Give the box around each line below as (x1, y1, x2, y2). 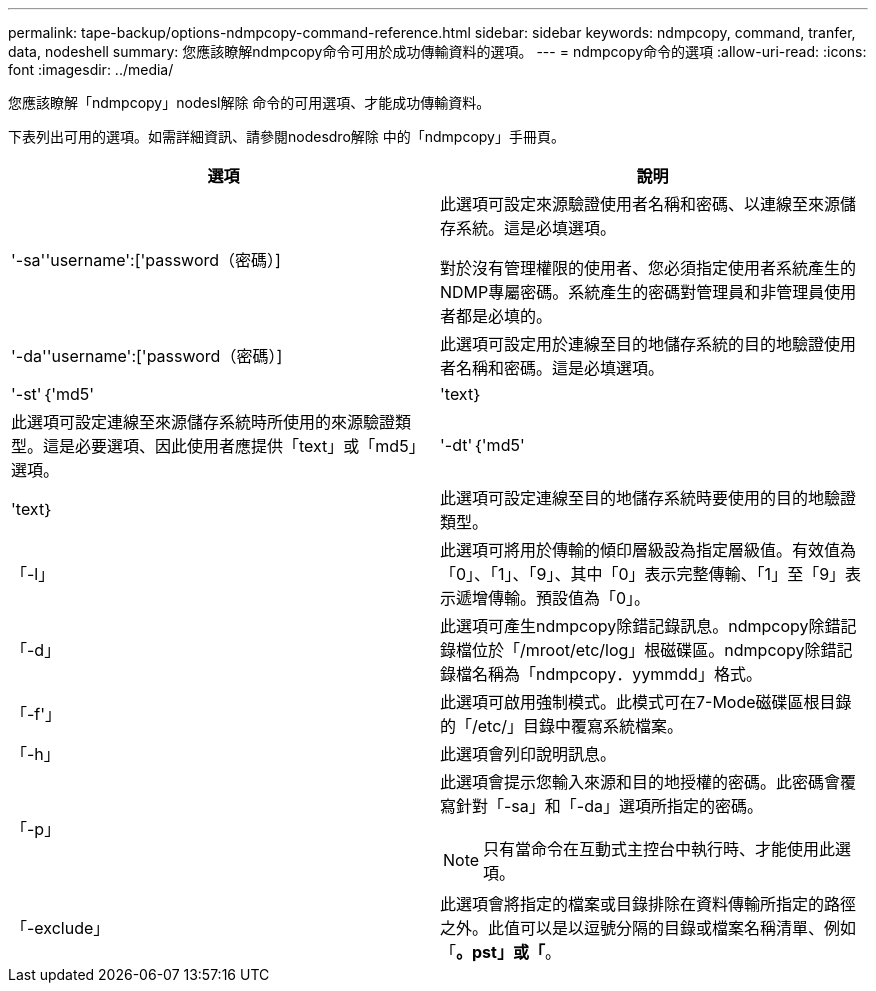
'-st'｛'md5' (11, 384, 95, 404)
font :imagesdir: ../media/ (8, 61, 174, 78)
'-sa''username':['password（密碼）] (11, 250, 281, 270)
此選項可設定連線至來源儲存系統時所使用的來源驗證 (11, 412, 396, 432)
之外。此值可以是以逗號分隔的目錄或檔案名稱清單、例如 (440, 918, 857, 938)
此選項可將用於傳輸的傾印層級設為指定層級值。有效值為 (440, 540, 857, 560)
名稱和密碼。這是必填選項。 (456, 358, 665, 378)
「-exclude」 (11, 918, 110, 938)
